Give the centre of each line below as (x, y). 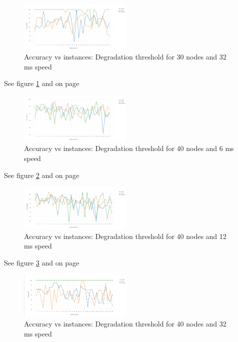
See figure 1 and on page (42, 83)
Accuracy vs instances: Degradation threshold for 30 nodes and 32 (125, 57)
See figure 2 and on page (42, 175)
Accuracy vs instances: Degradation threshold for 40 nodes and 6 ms (129, 148)
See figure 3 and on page (42, 263)
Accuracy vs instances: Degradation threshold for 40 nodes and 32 (125, 323)
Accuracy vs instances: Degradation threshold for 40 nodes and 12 (125, 236)
